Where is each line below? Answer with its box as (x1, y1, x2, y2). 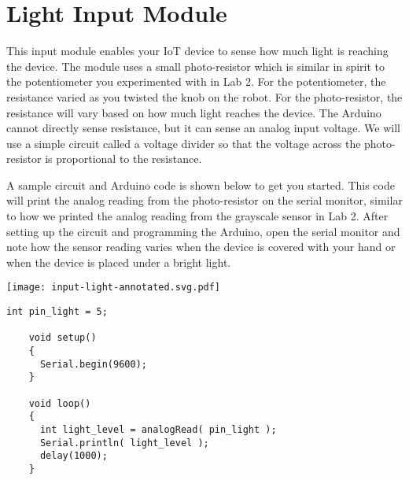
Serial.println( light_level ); (39, 437, 209, 449)
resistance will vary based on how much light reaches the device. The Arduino (6, 104, 381, 120)
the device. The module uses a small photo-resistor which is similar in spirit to (6, 57, 385, 74)
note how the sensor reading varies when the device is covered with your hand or (6, 238, 396, 255)
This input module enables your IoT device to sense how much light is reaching (6, 42, 389, 59)
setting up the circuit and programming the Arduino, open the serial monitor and (6, 223, 400, 239)
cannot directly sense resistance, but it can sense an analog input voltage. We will (6, 120, 401, 136)
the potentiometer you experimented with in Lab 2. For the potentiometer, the (6, 73, 386, 90)
